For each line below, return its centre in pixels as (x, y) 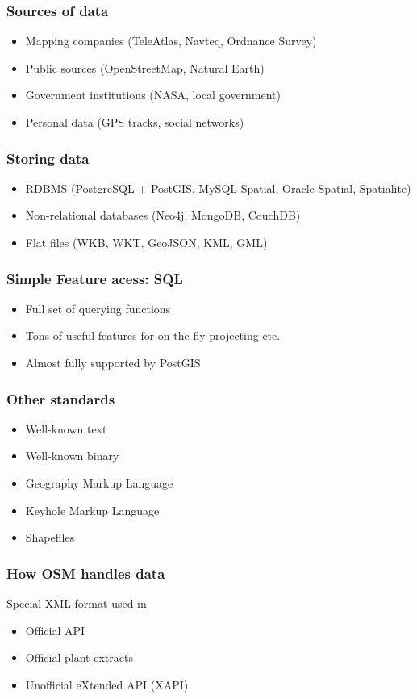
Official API (55, 630)
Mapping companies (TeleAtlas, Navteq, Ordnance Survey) (171, 41)
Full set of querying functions (98, 308)
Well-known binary (72, 456)
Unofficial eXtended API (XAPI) (107, 684)
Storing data (48, 158)
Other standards (61, 398)
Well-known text (66, 428)
